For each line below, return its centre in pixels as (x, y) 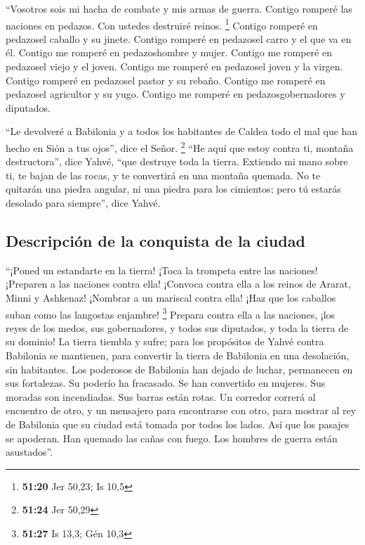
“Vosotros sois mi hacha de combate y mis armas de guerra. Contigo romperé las (179, 8)
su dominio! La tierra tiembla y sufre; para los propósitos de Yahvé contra (165, 341)
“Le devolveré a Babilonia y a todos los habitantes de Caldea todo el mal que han (182, 131)
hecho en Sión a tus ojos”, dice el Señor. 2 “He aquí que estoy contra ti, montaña (180, 147)
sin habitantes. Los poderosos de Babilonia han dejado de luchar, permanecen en (179, 369)
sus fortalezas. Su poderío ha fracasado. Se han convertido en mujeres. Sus (166, 383)
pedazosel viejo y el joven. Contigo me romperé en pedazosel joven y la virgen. (174, 66)
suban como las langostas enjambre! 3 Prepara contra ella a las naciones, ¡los (171, 313)
